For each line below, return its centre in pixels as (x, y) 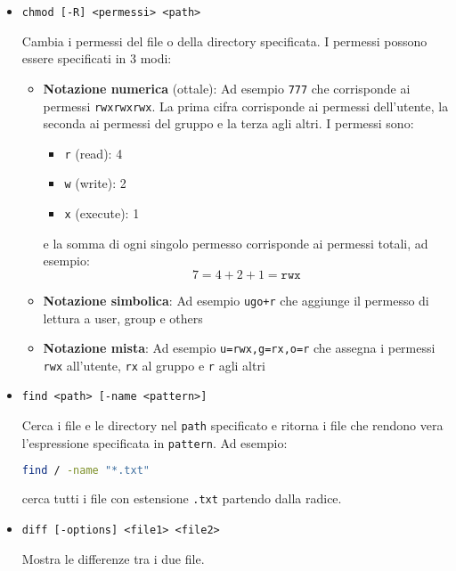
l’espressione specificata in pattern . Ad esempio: (155, 442)
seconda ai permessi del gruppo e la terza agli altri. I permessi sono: (228, 123)
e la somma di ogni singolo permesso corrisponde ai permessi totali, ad (236, 243)
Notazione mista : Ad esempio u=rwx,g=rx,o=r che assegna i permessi (239, 348)
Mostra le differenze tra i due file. (113, 558)
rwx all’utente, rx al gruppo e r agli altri (154, 365)
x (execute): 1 (102, 213)
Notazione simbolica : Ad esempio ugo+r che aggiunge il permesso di (236, 300)
